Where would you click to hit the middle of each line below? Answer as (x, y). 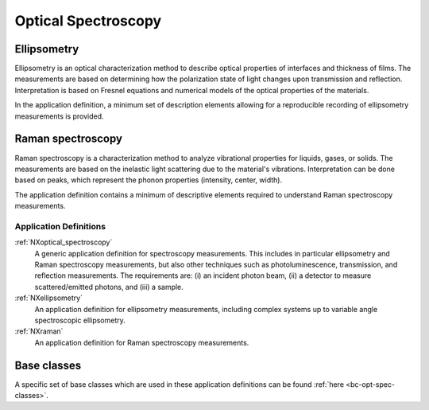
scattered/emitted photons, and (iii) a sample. (109, 287)
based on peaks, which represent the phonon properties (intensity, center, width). (148, 180)
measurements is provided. (59, 116)
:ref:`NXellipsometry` (49, 298)
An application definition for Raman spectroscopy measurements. (142, 342)
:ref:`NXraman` (39, 331)
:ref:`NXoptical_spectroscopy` (64, 242)
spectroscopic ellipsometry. (80, 320)
